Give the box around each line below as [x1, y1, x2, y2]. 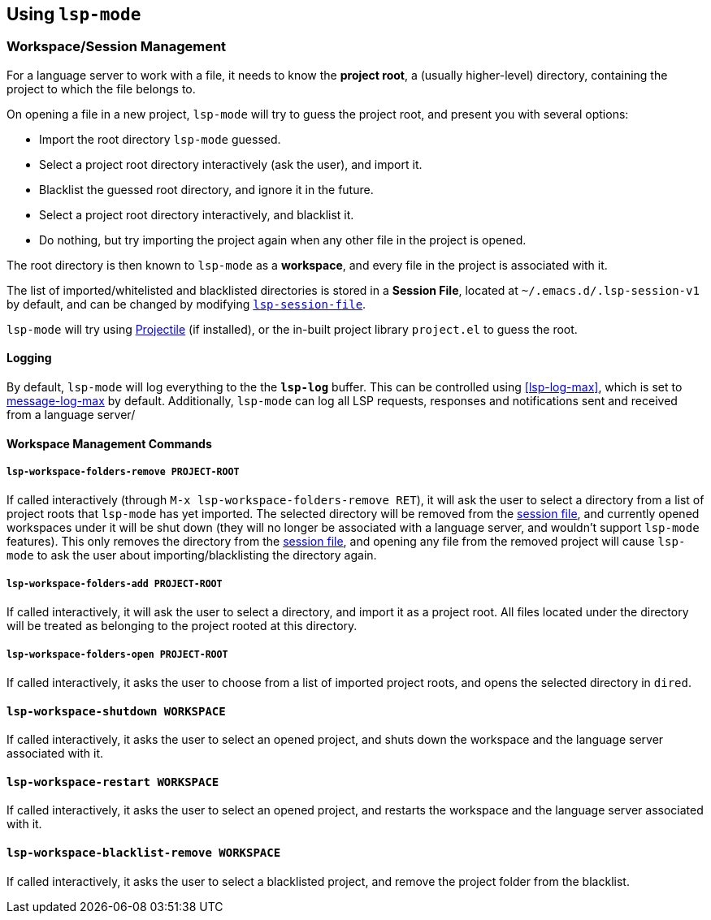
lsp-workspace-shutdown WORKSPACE [7, 704, 226, 718]
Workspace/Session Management [7, 38, 227, 55]
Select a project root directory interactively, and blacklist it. [39, 207, 354, 222]
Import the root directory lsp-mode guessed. [39, 132, 281, 146]
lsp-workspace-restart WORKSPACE [7, 775, 219, 788]
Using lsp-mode [7, 4, 141, 24]
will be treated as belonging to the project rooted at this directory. [7, 619, 358, 633]
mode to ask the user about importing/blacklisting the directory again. [7, 548, 377, 563]
